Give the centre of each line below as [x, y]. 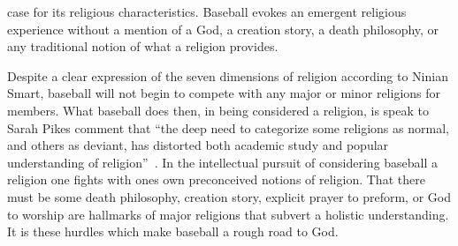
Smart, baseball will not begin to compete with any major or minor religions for [224, 93]
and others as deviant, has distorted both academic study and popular [198, 145]
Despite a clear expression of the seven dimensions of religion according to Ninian [228, 75]
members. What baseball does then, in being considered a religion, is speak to [218, 110]
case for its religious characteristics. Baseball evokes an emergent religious [207, 11]
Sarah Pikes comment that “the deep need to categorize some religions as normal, [228, 127]
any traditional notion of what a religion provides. [143, 46]
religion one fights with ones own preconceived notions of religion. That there [216, 179]
